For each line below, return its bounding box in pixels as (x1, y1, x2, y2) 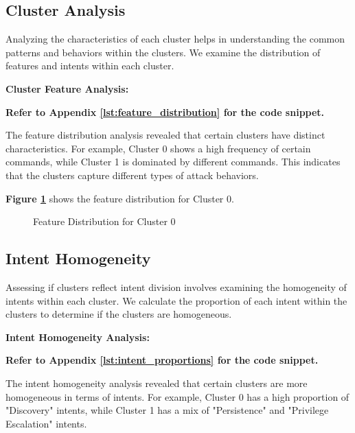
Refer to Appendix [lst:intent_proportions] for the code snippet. (5, 353, 319, 367)
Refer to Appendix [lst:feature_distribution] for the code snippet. (5, 104, 325, 119)
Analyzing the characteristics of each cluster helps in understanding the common (5, 32, 345, 46)
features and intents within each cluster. (5, 58, 174, 73)
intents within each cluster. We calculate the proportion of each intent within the (5, 293, 347, 307)
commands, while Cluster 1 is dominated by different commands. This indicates (5, 154, 341, 169)
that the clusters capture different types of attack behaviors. (5, 167, 259, 182)
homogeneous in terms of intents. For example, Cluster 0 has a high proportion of (5, 389, 350, 403)
